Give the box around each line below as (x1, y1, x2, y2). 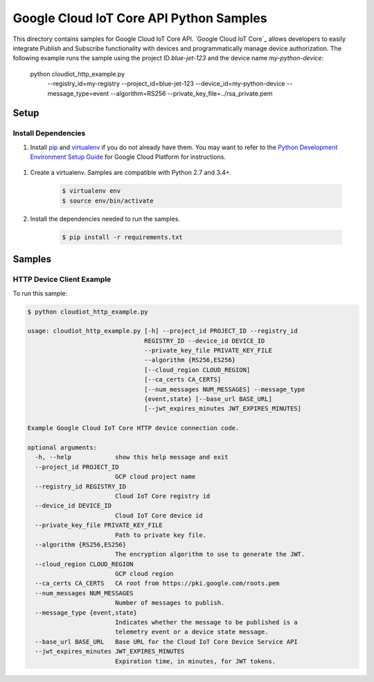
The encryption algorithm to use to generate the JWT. (114, 550, 305, 559)
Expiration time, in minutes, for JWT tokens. (114, 657, 276, 665)
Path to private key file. (114, 531, 207, 539)
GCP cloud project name (114, 472, 196, 481)
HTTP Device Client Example (12, 275, 112, 284)
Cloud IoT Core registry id (114, 492, 211, 500)
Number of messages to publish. (114, 599, 225, 607)
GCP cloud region (114, 570, 174, 578)
